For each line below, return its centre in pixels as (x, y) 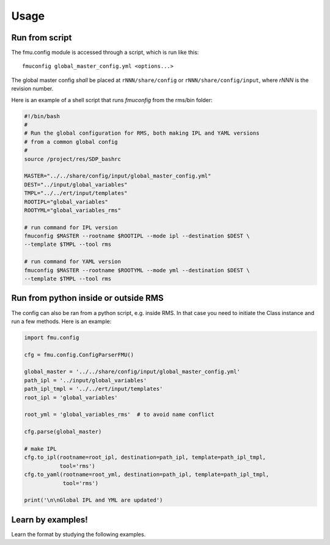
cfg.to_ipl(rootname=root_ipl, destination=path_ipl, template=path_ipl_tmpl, (145, 458)
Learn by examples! (50, 520)
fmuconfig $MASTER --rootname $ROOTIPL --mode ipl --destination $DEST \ (137, 236)
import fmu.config (52, 337)
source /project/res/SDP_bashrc (73, 159)
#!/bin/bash (42, 116)
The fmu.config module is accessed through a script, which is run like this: (105, 53)
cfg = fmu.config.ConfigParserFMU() (79, 354)
